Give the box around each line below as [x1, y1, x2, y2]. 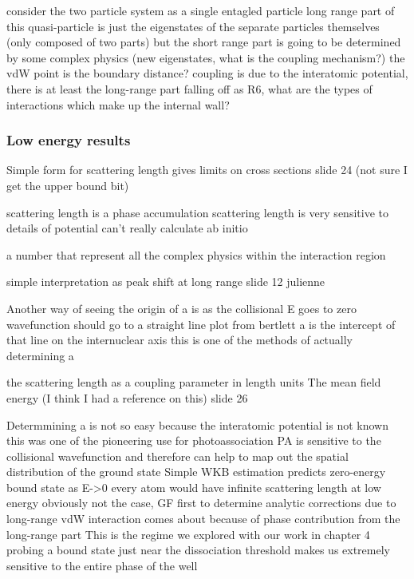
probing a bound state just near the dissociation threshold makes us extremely [6, 541, 390, 558]
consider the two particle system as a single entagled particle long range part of [6, 2, 395, 18]
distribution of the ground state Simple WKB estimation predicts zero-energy [6, 463, 386, 480]
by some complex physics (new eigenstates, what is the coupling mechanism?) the [6, 49, 405, 65]
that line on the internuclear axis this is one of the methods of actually [6, 331, 353, 348]
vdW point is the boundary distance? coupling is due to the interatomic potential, [6, 65, 408, 81]
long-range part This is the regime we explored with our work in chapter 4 [6, 525, 370, 542]
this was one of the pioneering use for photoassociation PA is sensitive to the [6, 432, 381, 449]
